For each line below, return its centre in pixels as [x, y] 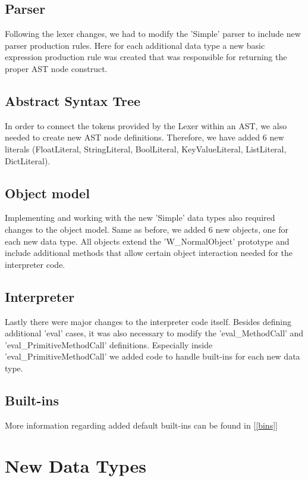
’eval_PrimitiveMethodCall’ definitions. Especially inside [109, 344]
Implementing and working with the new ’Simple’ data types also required [140, 218]
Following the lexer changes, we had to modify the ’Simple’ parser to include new [153, 34]
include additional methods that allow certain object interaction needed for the [149, 253]
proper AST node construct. [56, 68]
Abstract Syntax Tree [73, 100]
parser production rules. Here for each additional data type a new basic [135, 45]
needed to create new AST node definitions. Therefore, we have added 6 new [144, 137]
